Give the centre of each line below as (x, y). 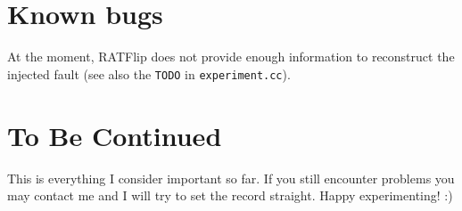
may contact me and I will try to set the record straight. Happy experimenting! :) (230, 195)
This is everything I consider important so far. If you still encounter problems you (231, 178)
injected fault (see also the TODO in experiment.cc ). (149, 73)
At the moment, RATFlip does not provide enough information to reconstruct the (231, 57)
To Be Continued (115, 135)
